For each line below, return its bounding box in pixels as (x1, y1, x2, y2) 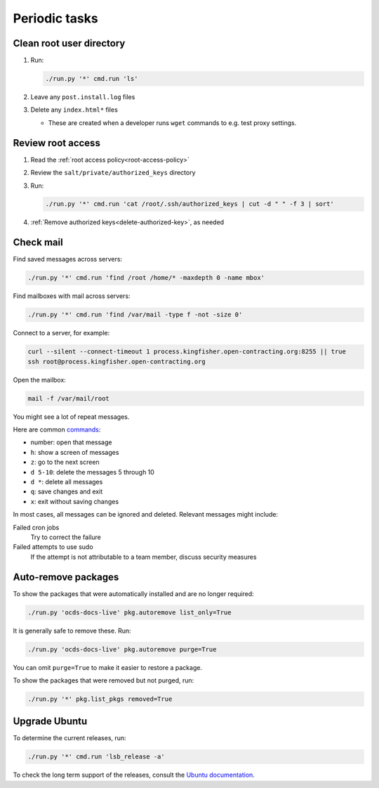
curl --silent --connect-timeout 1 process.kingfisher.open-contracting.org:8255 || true (27, 348, 347, 356)
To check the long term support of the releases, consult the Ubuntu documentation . (13, 770, 255, 780)
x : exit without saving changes (30, 497, 119, 505)
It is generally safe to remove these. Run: (13, 626, 131, 635)
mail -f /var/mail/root (27, 394, 110, 402)
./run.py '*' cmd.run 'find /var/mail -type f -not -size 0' (27, 311, 243, 319)
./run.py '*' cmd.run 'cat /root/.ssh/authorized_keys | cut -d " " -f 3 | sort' (45, 200, 335, 208)
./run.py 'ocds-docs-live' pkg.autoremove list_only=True (27, 608, 232, 616)
